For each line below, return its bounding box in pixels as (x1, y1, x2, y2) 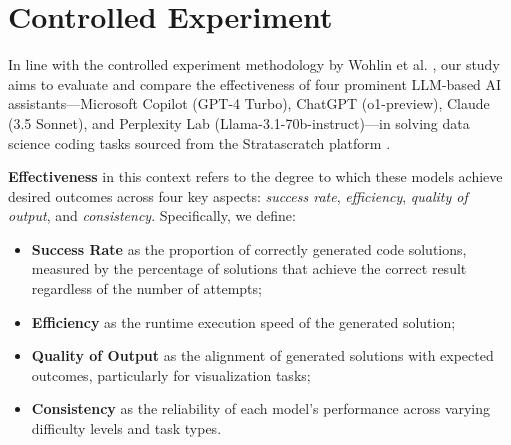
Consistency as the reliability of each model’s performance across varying (31, 398, 491, 419)
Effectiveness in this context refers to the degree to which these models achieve (8, 166, 503, 187)
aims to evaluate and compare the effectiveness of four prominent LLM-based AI (8, 73, 502, 94)
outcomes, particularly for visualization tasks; (31, 364, 311, 385)
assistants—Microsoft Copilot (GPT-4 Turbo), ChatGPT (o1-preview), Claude (8, 93, 490, 114)
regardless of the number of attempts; (31, 278, 262, 299)
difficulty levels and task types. (31, 418, 222, 439)
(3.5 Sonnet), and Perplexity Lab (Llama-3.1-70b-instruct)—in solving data (8, 112, 470, 133)
